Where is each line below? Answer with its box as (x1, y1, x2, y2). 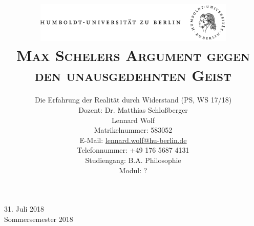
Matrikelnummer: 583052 (94, 125, 173, 135)
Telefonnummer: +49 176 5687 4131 (77, 145, 189, 155)
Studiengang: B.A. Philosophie (85, 154, 181, 165)
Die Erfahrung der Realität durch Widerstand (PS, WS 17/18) (34, 94, 232, 105)
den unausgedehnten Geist (34, 65, 232, 86)
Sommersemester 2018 (4, 213, 73, 224)
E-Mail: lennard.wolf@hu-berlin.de (79, 134, 187, 145)
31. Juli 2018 (4, 203, 44, 214)
